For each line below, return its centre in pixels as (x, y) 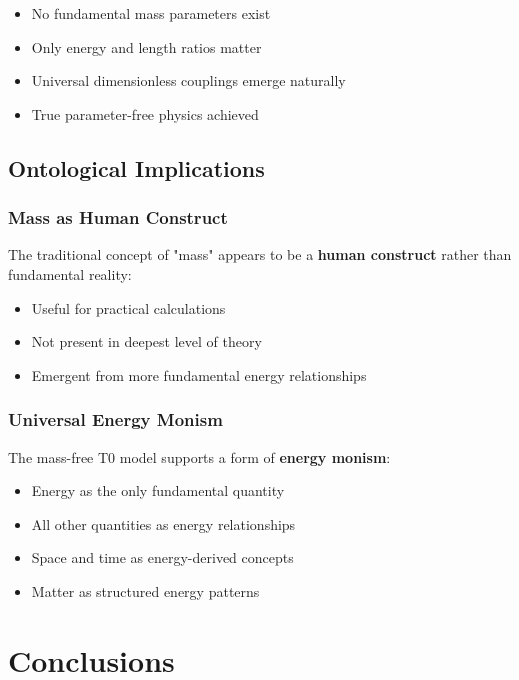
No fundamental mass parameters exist (151, 13)
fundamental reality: (70, 273)
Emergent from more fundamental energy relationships (199, 374)
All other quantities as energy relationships (163, 523)
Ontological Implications (136, 167)
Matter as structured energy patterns (145, 590)
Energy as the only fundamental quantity (158, 490)
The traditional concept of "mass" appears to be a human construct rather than (260, 254)
